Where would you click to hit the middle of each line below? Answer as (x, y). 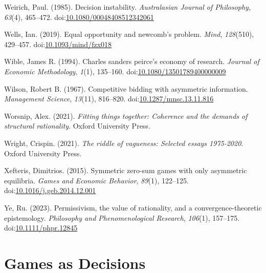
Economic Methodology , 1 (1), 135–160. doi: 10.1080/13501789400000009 (115, 71)
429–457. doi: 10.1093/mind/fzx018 (58, 44)
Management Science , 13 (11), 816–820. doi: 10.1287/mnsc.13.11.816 (109, 99)
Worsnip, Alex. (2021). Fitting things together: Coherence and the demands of (126, 115)
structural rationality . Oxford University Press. (77, 126)
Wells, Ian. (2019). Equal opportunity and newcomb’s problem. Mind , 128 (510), (129, 34)
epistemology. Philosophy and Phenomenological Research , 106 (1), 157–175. (122, 217)
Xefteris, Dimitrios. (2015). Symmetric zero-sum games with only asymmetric (126, 170)
